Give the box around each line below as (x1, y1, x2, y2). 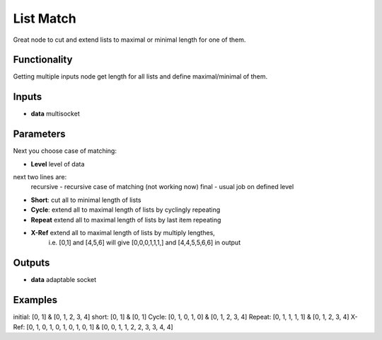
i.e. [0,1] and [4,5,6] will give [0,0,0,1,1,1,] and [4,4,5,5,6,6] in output (48, 238, 241, 247)
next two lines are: (13, 173, 67, 181)
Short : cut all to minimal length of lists (30, 195, 141, 204)
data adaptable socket (30, 276, 97, 284)
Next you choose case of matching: (13, 147, 117, 155)
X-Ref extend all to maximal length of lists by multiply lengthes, (30, 229, 215, 237)
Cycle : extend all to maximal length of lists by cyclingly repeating (30, 205, 221, 214)
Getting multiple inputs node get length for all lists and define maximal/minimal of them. (13, 72, 268, 81)
